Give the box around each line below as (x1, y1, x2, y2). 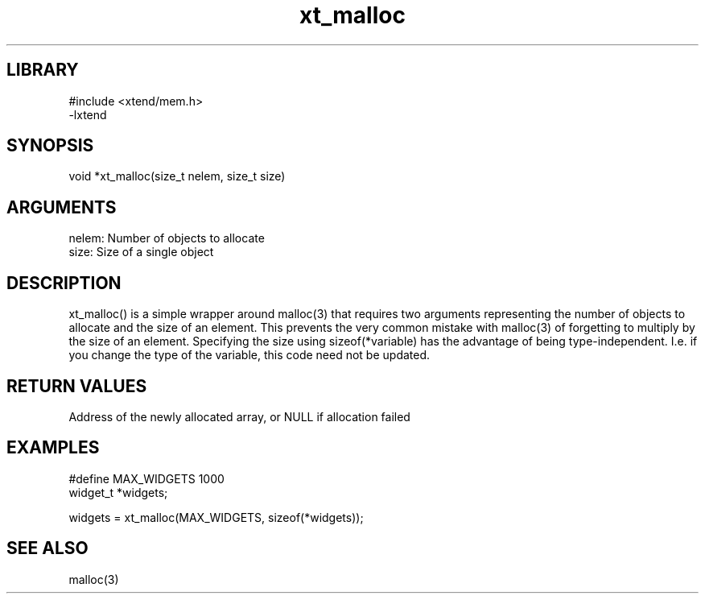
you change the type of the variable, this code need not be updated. (68, 348, 431, 362)
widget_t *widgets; (68, 485, 168, 499)
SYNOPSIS (6, 135, 94, 156)
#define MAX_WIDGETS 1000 (68, 471, 225, 486)
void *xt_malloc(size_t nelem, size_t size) (68, 169, 286, 184)
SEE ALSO (6, 538, 89, 559)
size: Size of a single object (68, 245, 214, 259)
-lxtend (68, 107, 107, 122)
